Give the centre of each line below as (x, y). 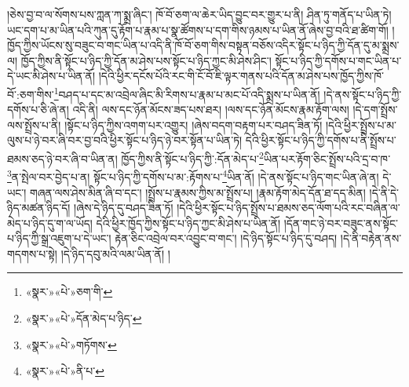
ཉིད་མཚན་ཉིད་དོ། (39, 208)
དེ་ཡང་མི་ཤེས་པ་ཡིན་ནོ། (51, 76)
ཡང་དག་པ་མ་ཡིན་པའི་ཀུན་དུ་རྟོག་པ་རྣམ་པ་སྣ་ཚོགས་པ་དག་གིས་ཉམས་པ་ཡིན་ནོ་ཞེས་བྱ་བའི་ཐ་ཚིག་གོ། (198, 29)
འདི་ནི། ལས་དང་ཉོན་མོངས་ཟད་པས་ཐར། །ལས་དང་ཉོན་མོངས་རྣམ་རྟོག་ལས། (211, 110)
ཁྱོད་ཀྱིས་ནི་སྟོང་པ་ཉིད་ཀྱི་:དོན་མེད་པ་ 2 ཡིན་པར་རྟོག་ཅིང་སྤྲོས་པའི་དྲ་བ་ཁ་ (256, 157)
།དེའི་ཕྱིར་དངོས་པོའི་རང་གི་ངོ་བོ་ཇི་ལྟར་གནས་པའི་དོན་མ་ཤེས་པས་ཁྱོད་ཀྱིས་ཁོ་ (241, 76)
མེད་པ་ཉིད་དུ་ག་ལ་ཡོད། (50, 223)
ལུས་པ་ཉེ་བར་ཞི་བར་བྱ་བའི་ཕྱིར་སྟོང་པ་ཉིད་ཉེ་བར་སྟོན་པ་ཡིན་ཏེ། (125, 140)
